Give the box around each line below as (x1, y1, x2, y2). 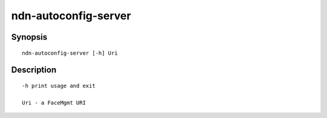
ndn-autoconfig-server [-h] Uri (22, 49, 118, 57)
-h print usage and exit (22, 82, 96, 89)
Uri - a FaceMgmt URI (22, 99, 86, 106)
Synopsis (11, 32, 48, 42)
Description (11, 65, 57, 75)
